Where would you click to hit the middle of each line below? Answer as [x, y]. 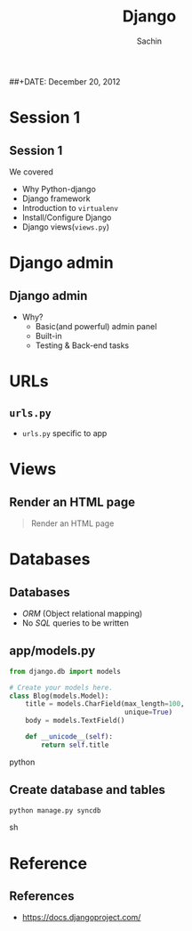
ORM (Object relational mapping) [82, 613]
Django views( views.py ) [65, 227]
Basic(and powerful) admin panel [96, 326]
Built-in [48, 336]
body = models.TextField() [75, 721]
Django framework [56, 198]
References [42, 896]
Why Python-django [59, 189]
